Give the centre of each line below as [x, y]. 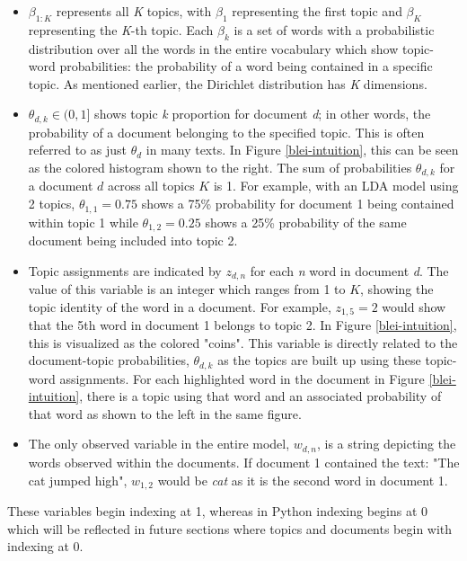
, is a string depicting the [386, 444]
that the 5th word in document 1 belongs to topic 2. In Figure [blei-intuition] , [242, 325]
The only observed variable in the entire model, [159, 444]
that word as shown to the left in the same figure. [165, 413]
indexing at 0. [45, 546]
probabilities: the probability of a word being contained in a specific [246, 66]
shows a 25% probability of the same [306, 222]
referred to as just [77, 150]
